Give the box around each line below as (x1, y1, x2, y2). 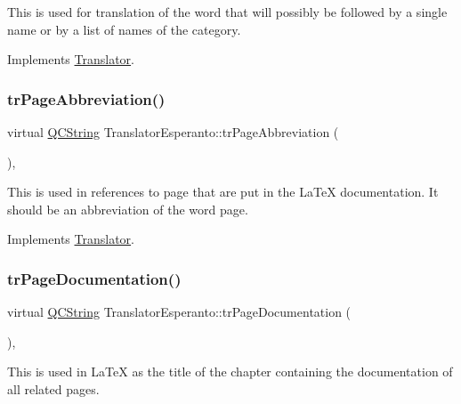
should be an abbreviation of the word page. (7, 199, 248, 218)
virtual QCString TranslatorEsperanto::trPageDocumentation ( (7, 303, 352, 321)
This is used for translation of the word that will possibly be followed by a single (7, 3, 448, 20)
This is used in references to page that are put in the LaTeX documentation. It (7, 182, 439, 201)
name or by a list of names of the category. (7, 20, 241, 38)
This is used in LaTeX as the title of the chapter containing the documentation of (7, 362, 453, 381)
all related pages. (7, 379, 100, 398)
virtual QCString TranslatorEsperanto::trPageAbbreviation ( (7, 123, 339, 141)
